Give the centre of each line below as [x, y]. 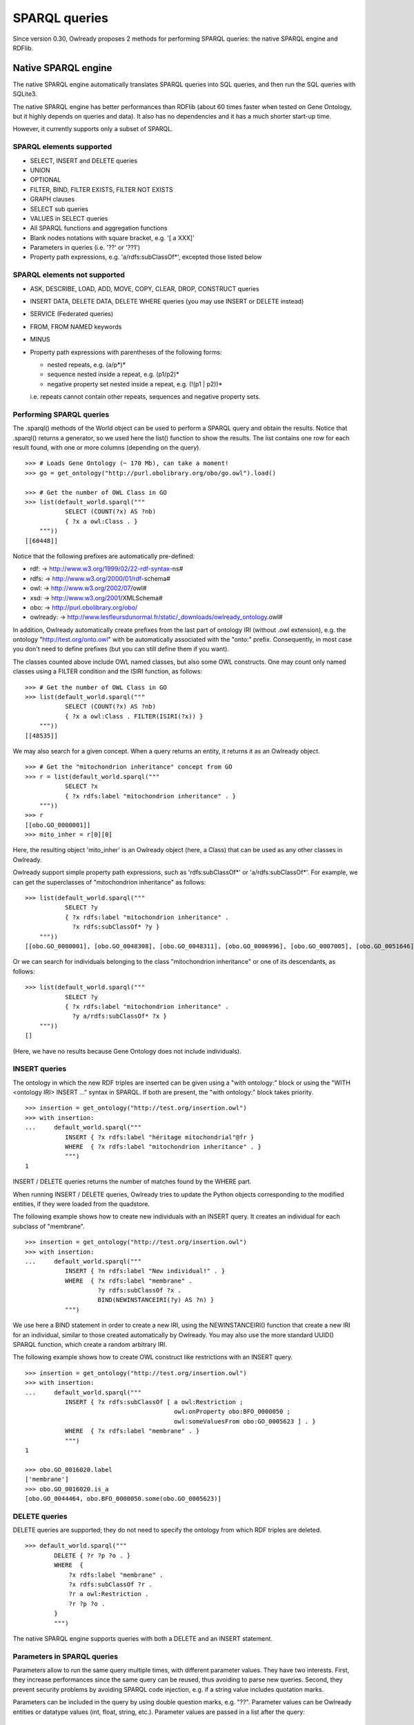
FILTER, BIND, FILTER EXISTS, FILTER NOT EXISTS [102, 189]
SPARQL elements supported [62, 147]
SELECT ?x [81, 786]
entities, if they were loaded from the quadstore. [81, 1203]
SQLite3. [25, 94]
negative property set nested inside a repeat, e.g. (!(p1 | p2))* [135, 384]
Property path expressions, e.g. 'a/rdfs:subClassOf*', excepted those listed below [146, 257]
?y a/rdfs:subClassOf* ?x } [119, 1016]
